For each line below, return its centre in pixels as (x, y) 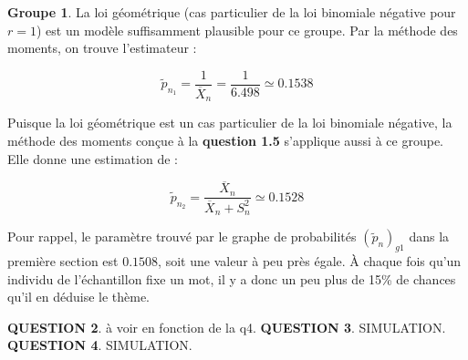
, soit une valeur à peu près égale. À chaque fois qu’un (310, 261)
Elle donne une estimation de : (93, 158)
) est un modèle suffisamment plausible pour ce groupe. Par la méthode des (247, 30)
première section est (63, 261)
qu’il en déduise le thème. (79, 297)
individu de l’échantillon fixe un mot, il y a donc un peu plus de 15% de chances (232, 278)
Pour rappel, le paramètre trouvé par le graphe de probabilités (182, 237)
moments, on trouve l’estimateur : (102, 48)
